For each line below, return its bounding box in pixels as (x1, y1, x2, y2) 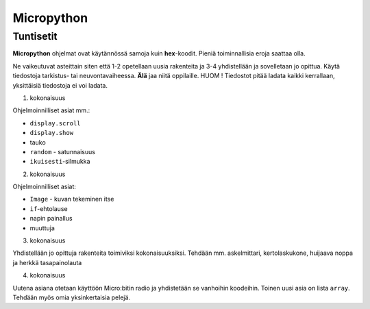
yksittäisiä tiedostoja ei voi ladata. (12, 81, 108, 89)
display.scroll (29, 119, 82, 127)
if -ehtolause (29, 204, 68, 212)
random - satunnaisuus (29, 147, 96, 156)
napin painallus (29, 214, 73, 223)
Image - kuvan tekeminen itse (29, 195, 114, 203)
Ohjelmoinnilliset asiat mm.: (12, 106, 90, 114)
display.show (29, 129, 74, 137)
